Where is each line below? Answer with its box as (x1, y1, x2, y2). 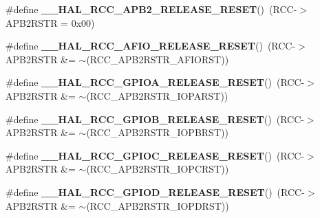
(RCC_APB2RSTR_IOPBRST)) (86, 125, 228, 140)
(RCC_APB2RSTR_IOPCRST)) (86, 162, 229, 176)
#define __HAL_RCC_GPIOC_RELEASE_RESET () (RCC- (6, 148, 305, 162)
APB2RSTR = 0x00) (6, 15, 95, 30)
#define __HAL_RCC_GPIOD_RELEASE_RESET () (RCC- (6, 184, 305, 199)
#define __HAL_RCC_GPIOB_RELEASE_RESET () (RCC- (6, 111, 304, 126)
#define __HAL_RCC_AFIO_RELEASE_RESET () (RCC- (6, 39, 296, 53)
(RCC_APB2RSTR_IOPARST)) (86, 88, 228, 102)
